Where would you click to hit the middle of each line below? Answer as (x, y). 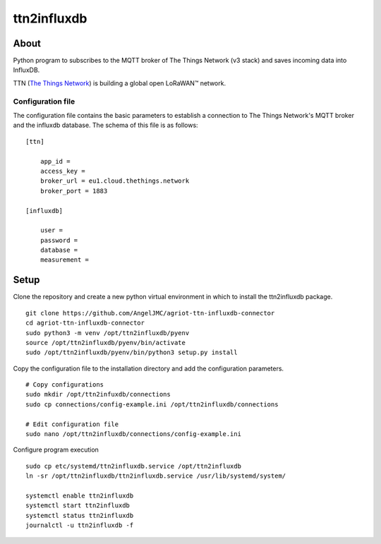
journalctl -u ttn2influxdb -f (80, 525)
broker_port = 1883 (74, 191)
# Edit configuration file (72, 424)
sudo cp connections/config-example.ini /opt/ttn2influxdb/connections (152, 404)
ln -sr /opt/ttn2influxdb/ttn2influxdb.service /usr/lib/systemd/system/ (156, 476)
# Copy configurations (65, 385)
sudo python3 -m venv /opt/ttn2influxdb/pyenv (108, 333)
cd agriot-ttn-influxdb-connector (85, 323)
